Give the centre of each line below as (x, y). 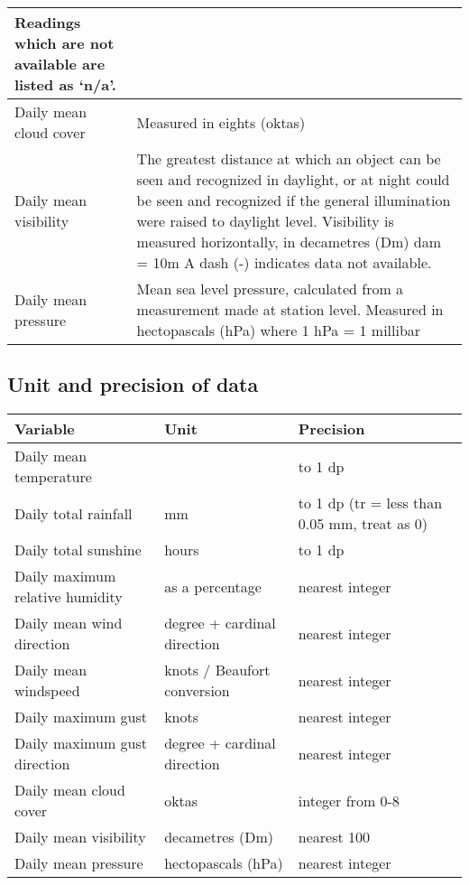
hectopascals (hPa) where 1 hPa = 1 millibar (279, 330)
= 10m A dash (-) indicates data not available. (284, 262)
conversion (197, 691)
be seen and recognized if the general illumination (294, 200)
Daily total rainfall (74, 513)
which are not (64, 43)
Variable (45, 429)
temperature (53, 477)
